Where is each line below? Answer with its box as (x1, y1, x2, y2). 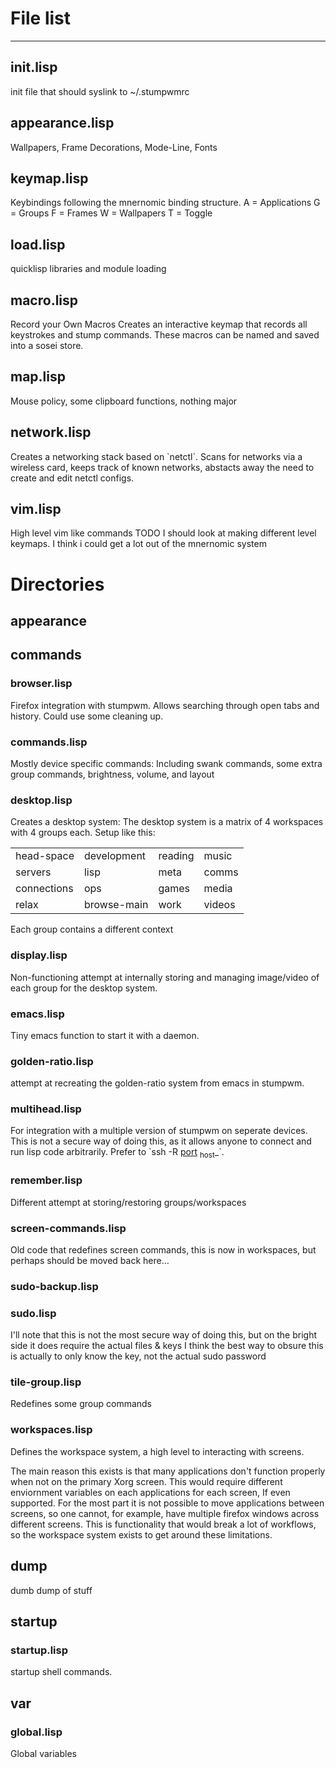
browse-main (83, 898, 149, 912)
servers (15, 865, 52, 879)
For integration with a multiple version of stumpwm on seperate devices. (10, 1125, 308, 1137)
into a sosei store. (10, 340, 84, 351)
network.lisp (10, 424, 92, 441)
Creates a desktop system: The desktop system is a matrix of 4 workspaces (10, 816, 324, 828)
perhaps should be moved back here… (10, 1254, 170, 1266)
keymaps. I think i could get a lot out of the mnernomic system (10, 538, 267, 550)
